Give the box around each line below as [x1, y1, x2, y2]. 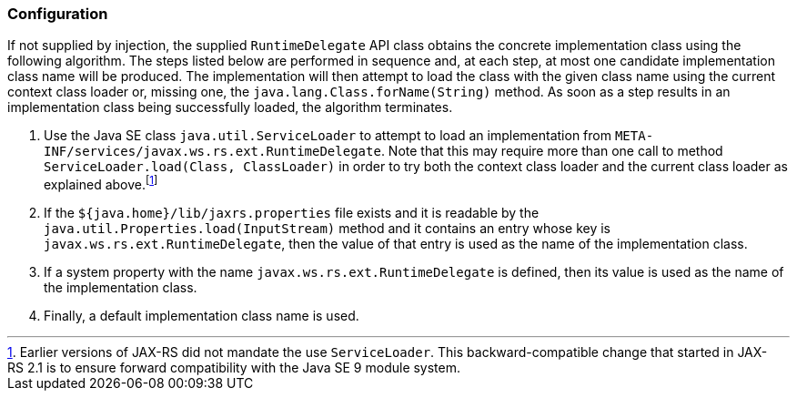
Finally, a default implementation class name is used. [44, 308, 359, 324]
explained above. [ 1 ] [44, 174, 158, 193]
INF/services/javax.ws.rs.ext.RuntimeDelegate [44, 144, 381, 159]
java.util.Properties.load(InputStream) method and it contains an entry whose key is [44, 220, 610, 237]
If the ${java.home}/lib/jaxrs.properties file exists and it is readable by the [44, 205, 540, 221]
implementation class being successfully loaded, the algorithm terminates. [7, 99, 453, 116]
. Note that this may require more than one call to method [380, 143, 723, 159]
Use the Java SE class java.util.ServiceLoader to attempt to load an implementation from [44, 128, 611, 144]
